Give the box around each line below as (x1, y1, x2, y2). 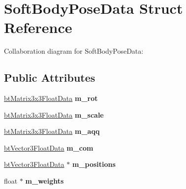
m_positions (72, 159, 116, 169)
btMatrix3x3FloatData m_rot (4, 93, 98, 103)
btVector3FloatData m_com (4, 142, 93, 153)
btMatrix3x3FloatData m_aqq (4, 126, 100, 136)
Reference (4, 17, 72, 37)
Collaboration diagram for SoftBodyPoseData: (4, 46, 144, 56)
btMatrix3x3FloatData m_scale (4, 109, 104, 120)
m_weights (25, 176, 64, 186)
